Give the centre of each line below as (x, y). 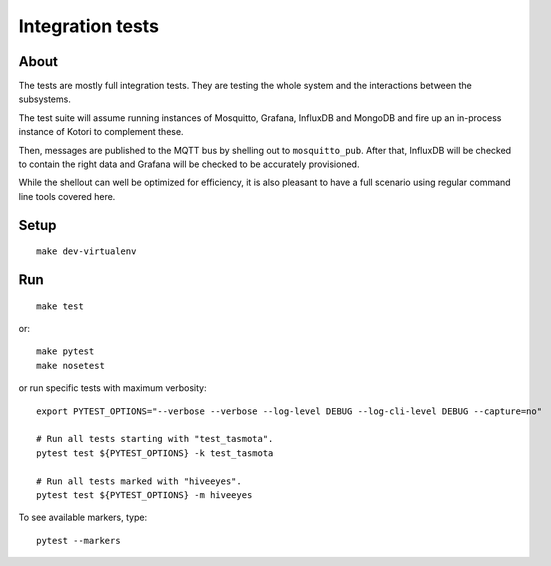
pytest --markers (78, 540)
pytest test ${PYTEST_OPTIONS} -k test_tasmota (155, 453)
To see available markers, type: (83, 517)
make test (60, 306)
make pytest (65, 351)
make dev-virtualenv (86, 251)
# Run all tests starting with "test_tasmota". (155, 439)
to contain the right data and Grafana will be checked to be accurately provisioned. (189, 164)
